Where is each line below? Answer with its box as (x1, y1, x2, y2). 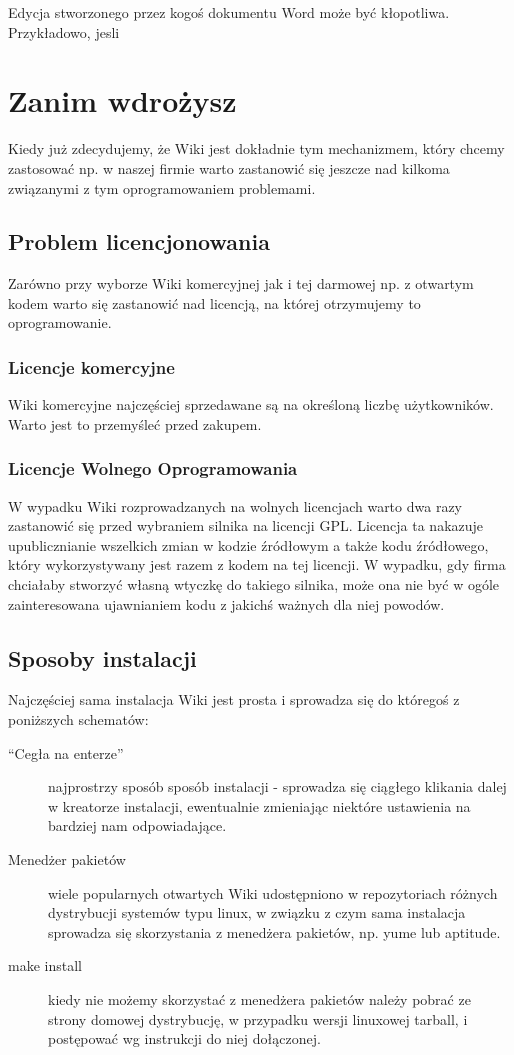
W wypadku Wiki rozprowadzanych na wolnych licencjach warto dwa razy (8, 495, 462, 516)
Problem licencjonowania (8, 226, 270, 257)
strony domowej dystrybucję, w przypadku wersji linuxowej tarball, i (48, 1008, 468, 1029)
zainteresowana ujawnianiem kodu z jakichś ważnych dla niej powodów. (8, 593, 445, 614)
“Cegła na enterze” (8, 742, 124, 763)
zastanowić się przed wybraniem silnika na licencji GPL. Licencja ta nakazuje (8, 515, 484, 536)
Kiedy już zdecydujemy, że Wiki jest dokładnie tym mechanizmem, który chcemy (8, 138, 505, 159)
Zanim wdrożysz (8, 80, 237, 121)
